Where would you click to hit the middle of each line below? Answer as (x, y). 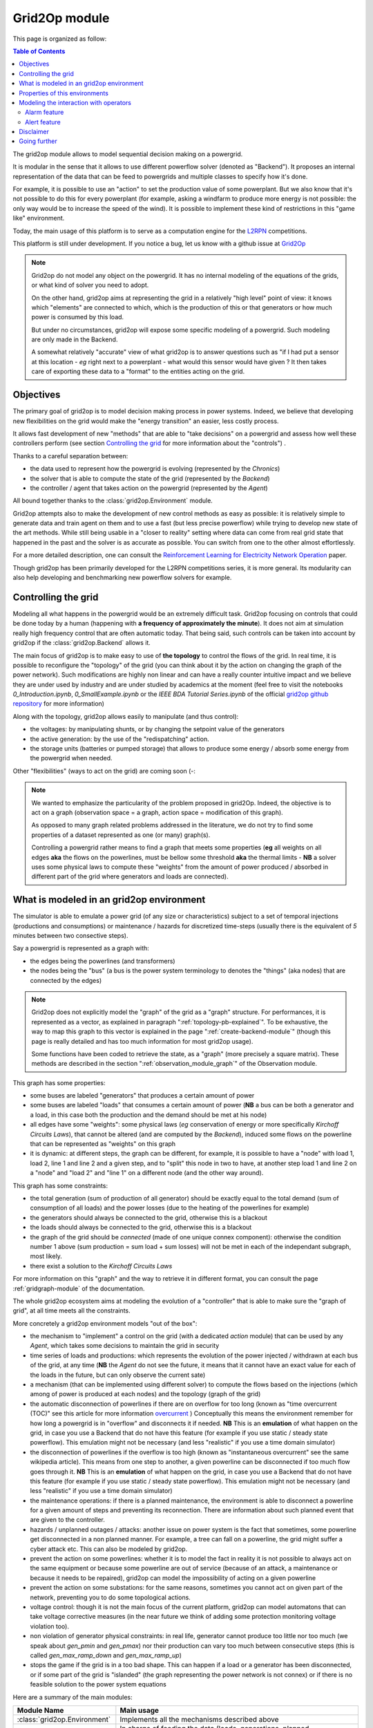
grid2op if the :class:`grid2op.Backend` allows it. (82, 643)
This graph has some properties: (59, 1082)
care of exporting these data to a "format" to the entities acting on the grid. (138, 372)
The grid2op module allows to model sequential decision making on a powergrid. (128, 154)
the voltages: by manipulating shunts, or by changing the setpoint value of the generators (157, 729)
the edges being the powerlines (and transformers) (103, 961)
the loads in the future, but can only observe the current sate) (118, 1375)
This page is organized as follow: (60, 39)
